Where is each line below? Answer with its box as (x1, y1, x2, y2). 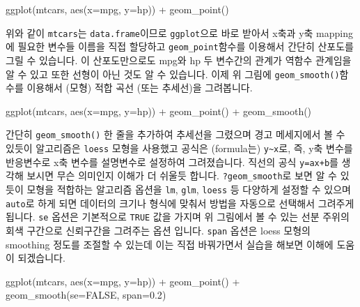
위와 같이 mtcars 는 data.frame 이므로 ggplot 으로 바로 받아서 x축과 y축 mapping (6, 25, 354, 40)
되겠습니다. (17, 250, 65, 265)
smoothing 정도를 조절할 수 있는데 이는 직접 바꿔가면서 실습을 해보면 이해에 (6, 237, 334, 251)
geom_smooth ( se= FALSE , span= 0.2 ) (6, 287, 166, 302)
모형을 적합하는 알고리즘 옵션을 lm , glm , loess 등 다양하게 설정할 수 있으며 (26, 181, 351, 196)
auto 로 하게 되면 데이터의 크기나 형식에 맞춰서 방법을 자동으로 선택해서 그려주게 (6, 195, 354, 210)
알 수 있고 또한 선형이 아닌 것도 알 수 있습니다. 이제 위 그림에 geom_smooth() (6, 66, 340, 81)
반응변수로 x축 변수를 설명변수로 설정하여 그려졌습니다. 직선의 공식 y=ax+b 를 (6, 154, 338, 169)
